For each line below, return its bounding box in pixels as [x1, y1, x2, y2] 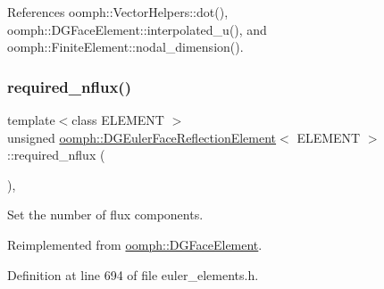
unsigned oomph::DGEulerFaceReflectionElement [7, 128, 277, 146]
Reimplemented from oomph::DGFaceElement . [7, 235, 263, 253]
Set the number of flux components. [7, 205, 204, 224]
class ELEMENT [71, 111, 164, 128]
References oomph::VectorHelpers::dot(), [7, 3, 229, 21]
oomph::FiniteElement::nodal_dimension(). [7, 37, 244, 56]
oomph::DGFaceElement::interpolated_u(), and [7, 20, 267, 38]
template [7, 111, 55, 128]
